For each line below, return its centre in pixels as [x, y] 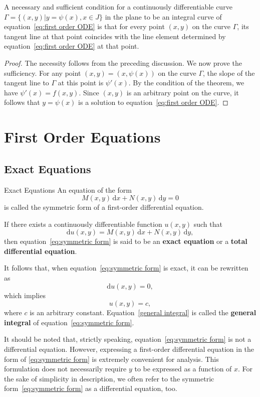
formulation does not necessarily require [65, 369]
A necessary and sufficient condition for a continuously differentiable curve [118, 7]
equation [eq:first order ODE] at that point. [72, 46]
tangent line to [27, 83]
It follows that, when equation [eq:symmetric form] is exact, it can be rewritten [126, 268]
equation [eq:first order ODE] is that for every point [84, 26]
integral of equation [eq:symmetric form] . [69, 322]
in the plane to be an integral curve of [163, 16]
